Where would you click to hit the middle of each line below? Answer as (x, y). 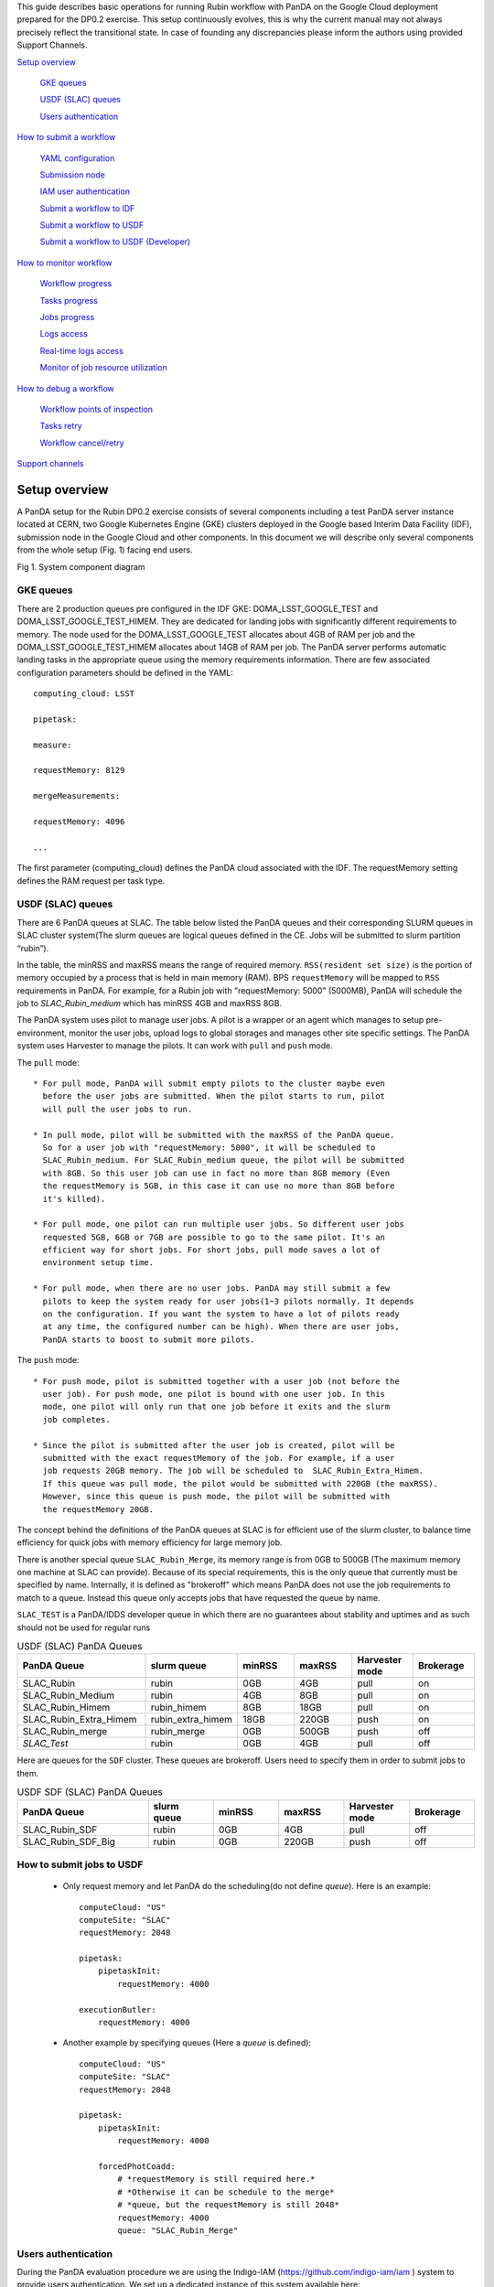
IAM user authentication (85, 191)
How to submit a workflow (66, 137)
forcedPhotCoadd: (136, 2166)
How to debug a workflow (65, 388)
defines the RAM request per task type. (91, 880)
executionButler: (118, 2009)
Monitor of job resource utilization (104, 368)
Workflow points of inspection (97, 409)
